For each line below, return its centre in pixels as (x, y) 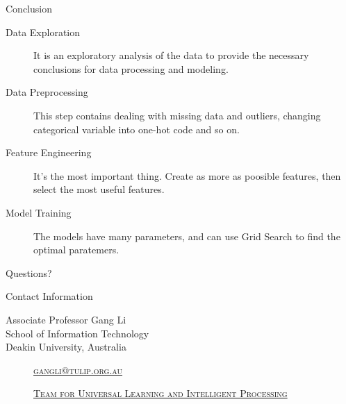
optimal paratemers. (76, 250)
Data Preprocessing (47, 92)
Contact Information (49, 296)
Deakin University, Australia (66, 347)
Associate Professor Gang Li (66, 319)
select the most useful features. (99, 189)
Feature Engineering (49, 152)
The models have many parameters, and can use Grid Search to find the (187, 236)
